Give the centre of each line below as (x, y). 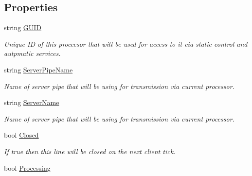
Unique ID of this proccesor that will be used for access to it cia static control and (126, 44)
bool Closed (21, 135)
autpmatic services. (32, 53)
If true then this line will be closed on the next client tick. (90, 151)
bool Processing (27, 167)
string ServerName (32, 102)
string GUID (23, 27)
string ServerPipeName (38, 69)
